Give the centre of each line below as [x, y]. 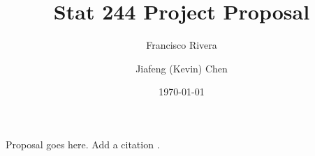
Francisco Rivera [182, 45]
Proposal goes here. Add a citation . [83, 144]
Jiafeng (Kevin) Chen [182, 68]
